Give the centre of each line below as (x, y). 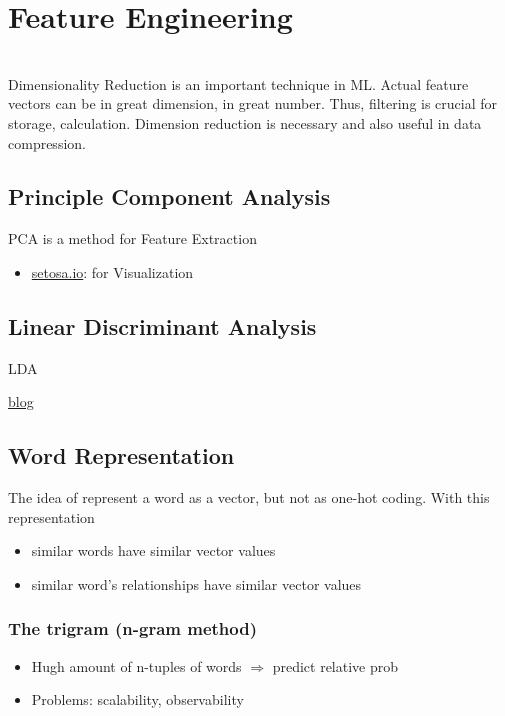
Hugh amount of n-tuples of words (136, 665)
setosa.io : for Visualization (112, 271)
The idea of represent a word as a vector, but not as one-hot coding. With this (249, 497)
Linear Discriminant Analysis (162, 325)
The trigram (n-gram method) (132, 628)
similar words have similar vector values (153, 550)
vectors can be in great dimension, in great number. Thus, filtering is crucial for (253, 103)
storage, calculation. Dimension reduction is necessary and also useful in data (245, 122)
